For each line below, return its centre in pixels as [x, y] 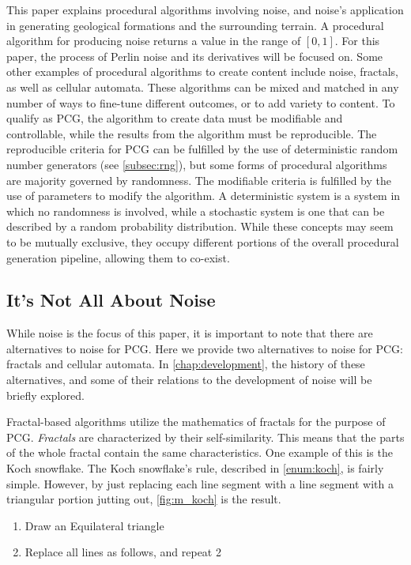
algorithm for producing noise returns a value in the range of [154, 41]
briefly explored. [45, 395]
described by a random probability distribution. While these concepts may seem [200, 226]
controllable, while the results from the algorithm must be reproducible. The [192, 133]
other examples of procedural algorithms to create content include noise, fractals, [202, 72]
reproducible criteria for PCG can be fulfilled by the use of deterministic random [202, 149]
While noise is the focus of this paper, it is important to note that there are [190, 333]
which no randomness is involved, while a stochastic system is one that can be [196, 211]
